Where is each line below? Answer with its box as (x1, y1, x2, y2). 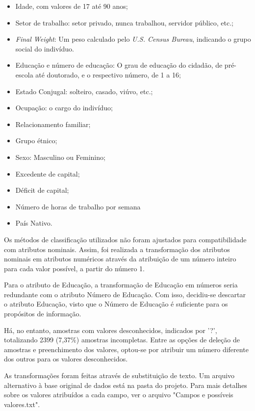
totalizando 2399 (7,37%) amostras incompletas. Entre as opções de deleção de (4, 334, 240, 345)
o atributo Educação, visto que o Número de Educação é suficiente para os (4, 299, 228, 309)
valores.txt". (4, 399, 40, 409)
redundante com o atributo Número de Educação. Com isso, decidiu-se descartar (4, 289, 246, 299)
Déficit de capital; (15, 185, 69, 195)
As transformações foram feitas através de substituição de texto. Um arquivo (4, 370, 235, 381)
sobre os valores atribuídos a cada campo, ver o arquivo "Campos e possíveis (4, 389, 233, 400)
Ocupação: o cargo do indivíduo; (15, 103, 113, 113)
